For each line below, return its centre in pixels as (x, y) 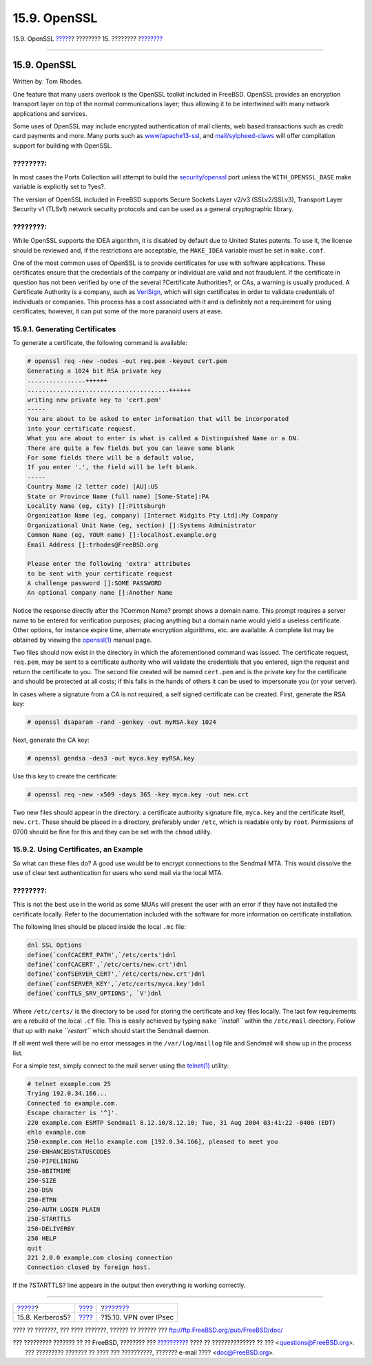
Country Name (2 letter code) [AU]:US (93, 487)
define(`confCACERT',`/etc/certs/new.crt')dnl (107, 964)
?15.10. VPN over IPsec (137, 1317)
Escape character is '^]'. (73, 1113)
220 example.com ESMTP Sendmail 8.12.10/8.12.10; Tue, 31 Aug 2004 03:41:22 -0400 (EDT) (182, 1122)
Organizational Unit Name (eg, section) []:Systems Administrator (142, 525)
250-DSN (40, 1190)
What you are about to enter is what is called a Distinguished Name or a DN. (163, 439)
